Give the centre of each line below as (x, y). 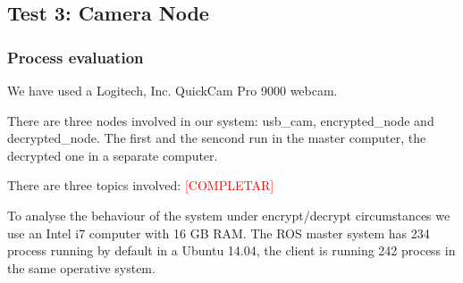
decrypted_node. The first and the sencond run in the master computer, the (217, 138)
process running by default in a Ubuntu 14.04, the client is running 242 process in (231, 250)
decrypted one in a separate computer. (113, 155)
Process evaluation (76, 57)
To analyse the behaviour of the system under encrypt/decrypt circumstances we (229, 215)
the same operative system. (81, 267)
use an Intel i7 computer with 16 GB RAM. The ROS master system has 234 (219, 233)
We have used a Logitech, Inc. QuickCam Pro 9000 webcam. (173, 90)
